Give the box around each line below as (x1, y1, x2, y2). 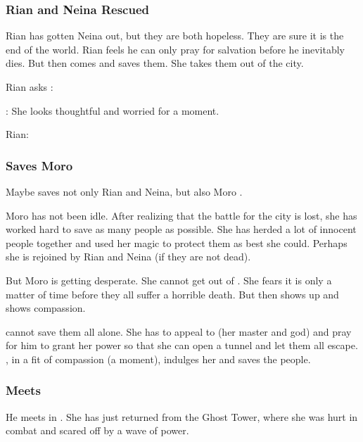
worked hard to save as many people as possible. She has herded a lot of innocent (6, 222, 357, 236)
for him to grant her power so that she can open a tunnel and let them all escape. (6, 338, 358, 353)
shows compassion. (6, 301, 86, 315)
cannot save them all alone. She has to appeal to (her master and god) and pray (6, 324, 352, 339)
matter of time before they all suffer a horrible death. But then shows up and (6, 286, 339, 301)
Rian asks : (6, 80, 53, 94)
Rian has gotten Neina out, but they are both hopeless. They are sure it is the (6, 28, 344, 43)
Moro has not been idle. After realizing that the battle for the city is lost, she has (6, 208, 357, 222)
